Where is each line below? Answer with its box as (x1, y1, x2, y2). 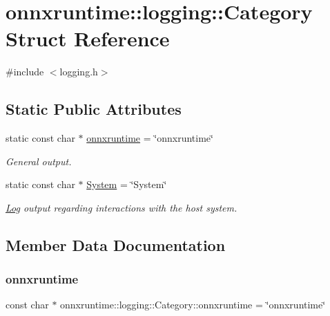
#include (6, 64, 44, 79)
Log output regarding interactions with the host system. (6, 200, 237, 214)
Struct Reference (6, 24, 170, 53)
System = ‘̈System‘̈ (86, 177, 167, 192)
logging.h (59, 64, 98, 79)
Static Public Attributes (6, 98, 182, 120)
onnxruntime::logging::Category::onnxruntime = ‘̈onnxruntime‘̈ (60, 297, 326, 312)
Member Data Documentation (6, 234, 226, 255)
